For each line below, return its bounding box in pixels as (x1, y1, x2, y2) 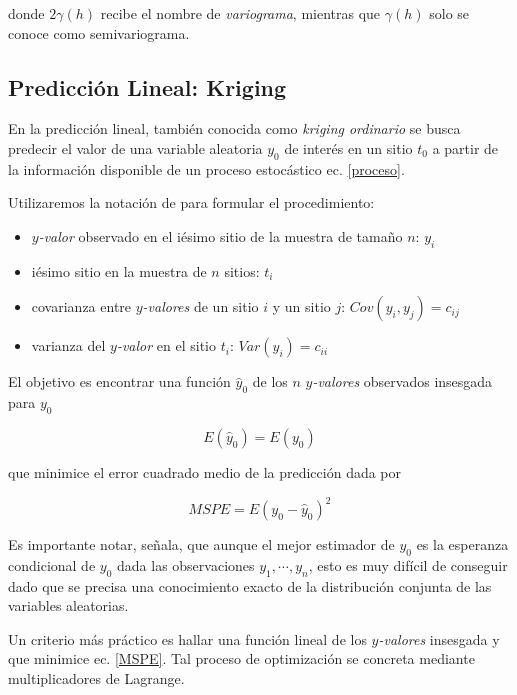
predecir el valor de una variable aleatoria (8, 137, 263, 158)
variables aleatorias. (8, 595, 129, 616)
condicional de (8, 554, 96, 575)
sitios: (224, 260, 260, 281)
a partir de (432, 137, 499, 158)
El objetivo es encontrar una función (8, 371, 231, 392)
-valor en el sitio (116, 335, 216, 356)
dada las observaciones (117, 554, 255, 575)
